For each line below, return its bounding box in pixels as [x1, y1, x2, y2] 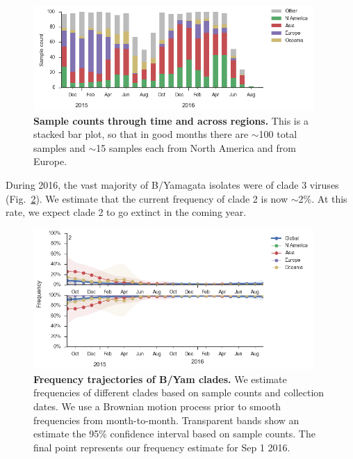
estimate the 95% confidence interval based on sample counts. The [33, 426, 315, 441]
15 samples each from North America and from [96, 140, 296, 155]
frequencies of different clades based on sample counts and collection [33, 385, 325, 400]
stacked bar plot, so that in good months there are [33, 127, 249, 141]
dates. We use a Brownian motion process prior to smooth [33, 398, 281, 413]
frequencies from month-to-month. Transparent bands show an [33, 412, 299, 427]
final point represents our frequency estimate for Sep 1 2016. [33, 439, 290, 454]
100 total [258, 127, 297, 141]
